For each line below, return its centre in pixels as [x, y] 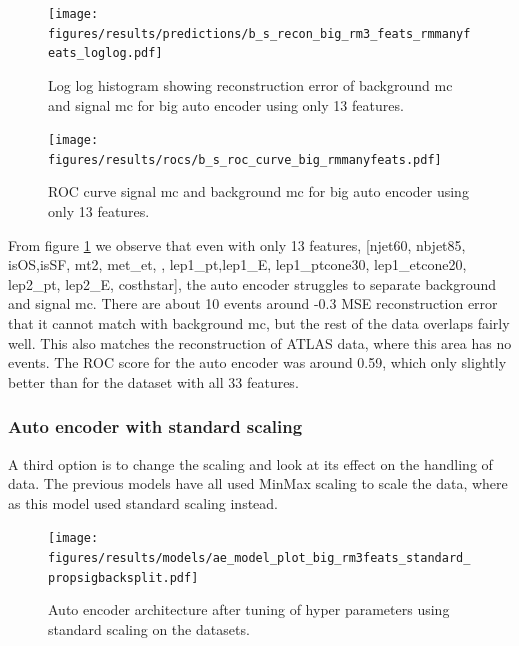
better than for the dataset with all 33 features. [153, 381]
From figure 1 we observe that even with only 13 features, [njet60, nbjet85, [237, 244]
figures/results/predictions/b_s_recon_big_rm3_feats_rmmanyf [259, 33]
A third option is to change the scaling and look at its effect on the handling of [250, 463]
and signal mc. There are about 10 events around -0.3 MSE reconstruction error [253, 303]
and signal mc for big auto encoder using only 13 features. [226, 104]
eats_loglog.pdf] [105, 53]
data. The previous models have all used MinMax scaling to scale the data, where [258, 483]
